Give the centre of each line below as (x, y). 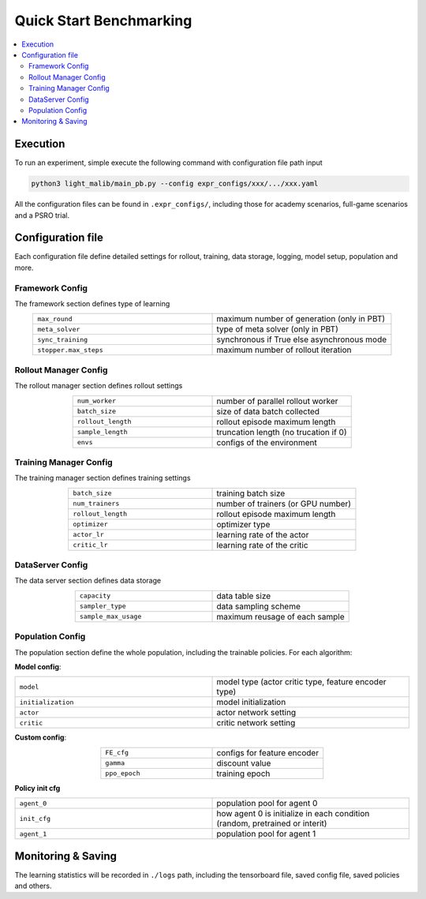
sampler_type (103, 607)
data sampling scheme (259, 606)
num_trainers (96, 504)
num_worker (96, 401)
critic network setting (256, 723)
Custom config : (41, 737)
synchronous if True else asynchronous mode (302, 339)
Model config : (38, 666)
